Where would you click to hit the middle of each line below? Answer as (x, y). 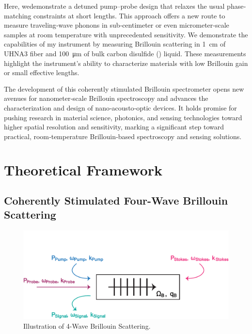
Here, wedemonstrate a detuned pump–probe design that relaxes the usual (114, 6)
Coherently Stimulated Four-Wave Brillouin (116, 200)
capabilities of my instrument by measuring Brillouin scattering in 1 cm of (115, 44)
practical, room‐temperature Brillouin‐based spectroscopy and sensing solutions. (123, 136)
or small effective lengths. (42, 72)
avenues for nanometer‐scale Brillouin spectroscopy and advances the (106, 98)
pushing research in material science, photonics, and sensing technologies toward (123, 117)
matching (18, 15)
